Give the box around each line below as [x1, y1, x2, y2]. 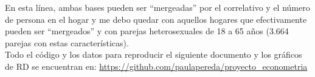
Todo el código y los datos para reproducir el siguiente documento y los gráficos [5, 48, 302, 61]
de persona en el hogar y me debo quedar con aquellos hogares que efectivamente [5, 13, 307, 25]
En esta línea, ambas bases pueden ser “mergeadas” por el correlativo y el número [5, 1, 310, 13]
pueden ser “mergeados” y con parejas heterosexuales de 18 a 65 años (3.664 [5, 25, 289, 37]
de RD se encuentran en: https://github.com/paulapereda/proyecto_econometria [5, 60, 308, 72]
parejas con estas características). [5, 36, 129, 49]
